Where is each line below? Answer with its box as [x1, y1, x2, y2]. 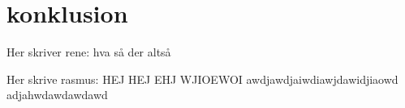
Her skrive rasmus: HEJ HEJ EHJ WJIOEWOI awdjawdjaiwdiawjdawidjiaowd [6, 70, 399, 87]
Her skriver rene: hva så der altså [6, 44, 171, 60]
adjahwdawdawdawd [6, 86, 108, 103]
